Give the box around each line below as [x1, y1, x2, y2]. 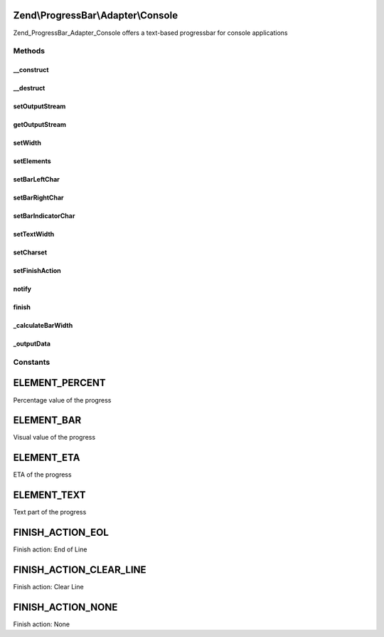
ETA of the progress [13, 470, 72, 479]
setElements [13, 157, 51, 165]
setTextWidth [13, 230, 55, 239]
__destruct [13, 84, 46, 93]
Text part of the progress [13, 508, 87, 517]
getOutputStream [13, 120, 67, 129]
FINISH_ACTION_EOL [13, 527, 110, 539]
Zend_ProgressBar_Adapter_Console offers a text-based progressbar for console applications [13, 29, 288, 37]
